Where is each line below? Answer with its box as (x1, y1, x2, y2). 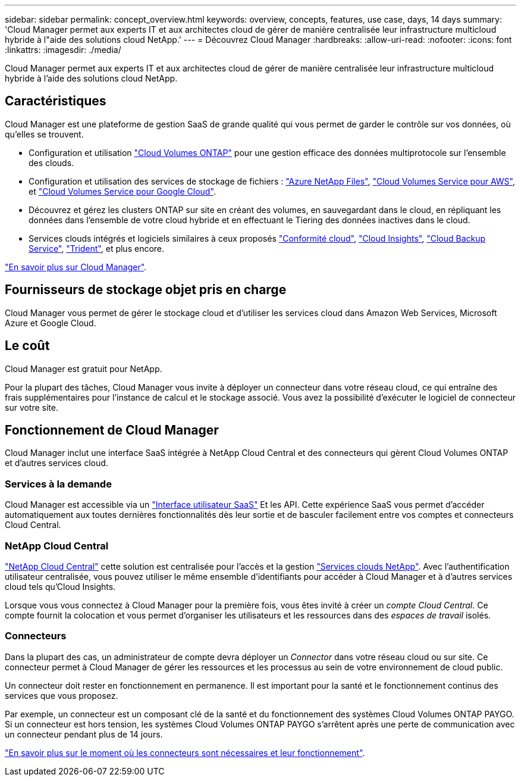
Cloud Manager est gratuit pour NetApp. (5, 363, 162, 374)
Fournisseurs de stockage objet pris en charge (5, 282, 287, 298)
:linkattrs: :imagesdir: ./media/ (5, 45, 121, 55)
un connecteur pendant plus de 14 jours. (5, 729, 163, 739)
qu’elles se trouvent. (5, 129, 84, 139)
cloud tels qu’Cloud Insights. (5, 581, 116, 592)
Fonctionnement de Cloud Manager (5, 422, 219, 438)
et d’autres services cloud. (5, 458, 108, 468)
